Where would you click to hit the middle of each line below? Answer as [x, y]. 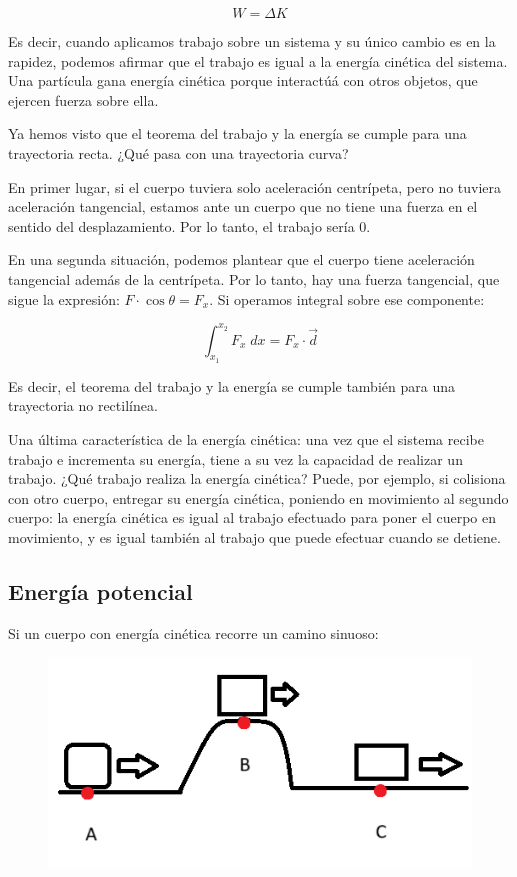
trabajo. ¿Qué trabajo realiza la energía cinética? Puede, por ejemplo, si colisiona [257, 478]
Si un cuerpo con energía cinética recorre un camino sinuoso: [193, 632]
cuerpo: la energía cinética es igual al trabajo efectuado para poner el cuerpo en [252, 517]
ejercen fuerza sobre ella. [83, 99]
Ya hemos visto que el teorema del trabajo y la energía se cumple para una [237, 133]
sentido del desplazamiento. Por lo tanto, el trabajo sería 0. [189, 225]
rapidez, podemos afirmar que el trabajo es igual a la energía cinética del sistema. [258, 60]
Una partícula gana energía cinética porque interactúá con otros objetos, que [243, 80]
